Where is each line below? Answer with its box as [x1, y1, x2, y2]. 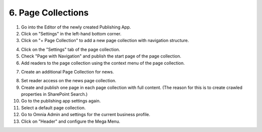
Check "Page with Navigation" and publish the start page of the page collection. [21, 53, 181, 59]
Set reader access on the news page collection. [21, 78, 116, 84]
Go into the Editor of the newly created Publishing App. [21, 24, 131, 30]
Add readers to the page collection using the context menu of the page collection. [21, 60, 185, 66]
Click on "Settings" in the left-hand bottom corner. [21, 30, 121, 36]
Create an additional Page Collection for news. [21, 69, 114, 74]
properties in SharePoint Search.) [21, 91, 88, 97]
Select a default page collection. [21, 104, 86, 111]
